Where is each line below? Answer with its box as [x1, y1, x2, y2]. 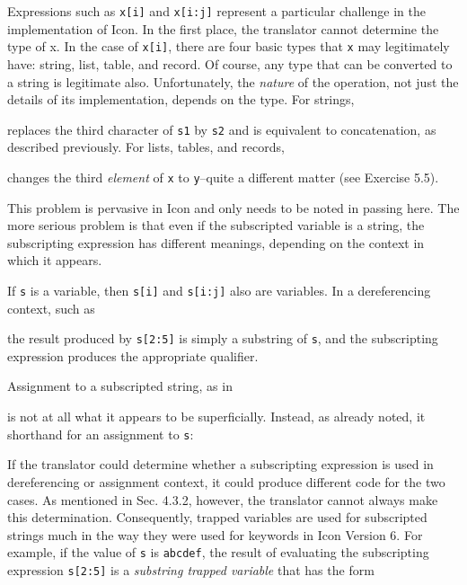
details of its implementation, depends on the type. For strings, [7, 90, 355, 109]
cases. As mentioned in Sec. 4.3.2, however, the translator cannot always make [7, 490, 438, 509]
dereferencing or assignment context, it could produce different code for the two [7, 472, 445, 491]
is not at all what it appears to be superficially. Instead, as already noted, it [7, 407, 426, 426]
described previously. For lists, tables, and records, [7, 137, 285, 156]
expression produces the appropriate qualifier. [7, 346, 259, 365]
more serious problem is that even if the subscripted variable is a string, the [7, 216, 425, 235]
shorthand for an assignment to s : [7, 424, 194, 443]
